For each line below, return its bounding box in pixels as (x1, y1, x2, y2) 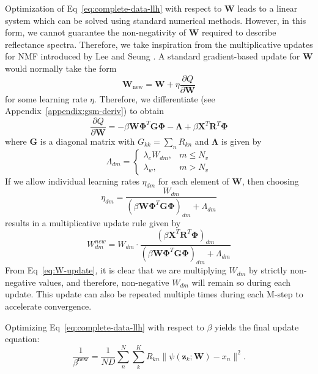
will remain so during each (191, 275, 291, 288)
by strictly (248, 264, 287, 277)
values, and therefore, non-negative (39, 275, 169, 288)
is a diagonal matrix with (40, 134, 135, 147)
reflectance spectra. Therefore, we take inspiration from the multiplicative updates (5, 37, 313, 50)
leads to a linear (237, 2, 298, 14)
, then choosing (242, 174, 299, 187)
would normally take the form (5, 61, 117, 74)
